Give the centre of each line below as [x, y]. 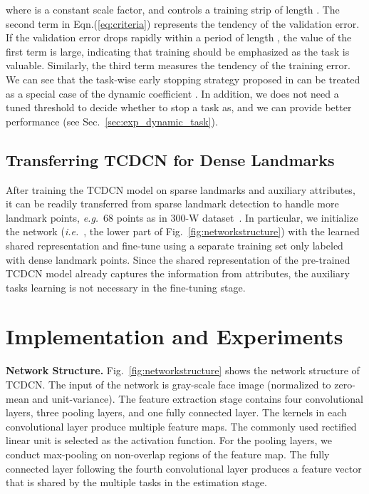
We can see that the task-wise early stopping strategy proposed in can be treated [183, 79]
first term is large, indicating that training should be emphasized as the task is [178, 51]
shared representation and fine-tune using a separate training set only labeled [175, 245]
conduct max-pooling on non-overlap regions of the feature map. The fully [168, 454]
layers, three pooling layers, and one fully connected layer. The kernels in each [176, 412]
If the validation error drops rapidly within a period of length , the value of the [179, 37]
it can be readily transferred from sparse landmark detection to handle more [172, 204]
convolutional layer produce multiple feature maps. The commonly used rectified [181, 426]
